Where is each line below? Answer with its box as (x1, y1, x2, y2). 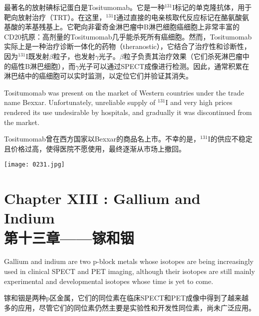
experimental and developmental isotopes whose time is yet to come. (4, 275, 214, 286)
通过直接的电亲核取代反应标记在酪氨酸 (116, 11, 242, 22)
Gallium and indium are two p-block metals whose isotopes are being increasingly (4, 256, 254, 266)
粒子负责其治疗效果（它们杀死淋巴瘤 (123, 50, 243, 61)
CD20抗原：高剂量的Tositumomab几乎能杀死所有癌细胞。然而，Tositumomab (4, 31, 252, 41)
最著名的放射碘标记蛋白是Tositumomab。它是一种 (4, 2, 165, 12)
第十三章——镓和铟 (4, 227, 134, 247)
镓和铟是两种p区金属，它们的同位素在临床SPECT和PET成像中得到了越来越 (4, 292, 249, 303)
